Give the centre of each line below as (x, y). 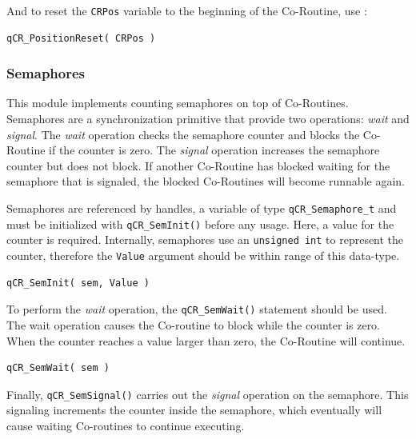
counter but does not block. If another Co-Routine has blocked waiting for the (198, 165)
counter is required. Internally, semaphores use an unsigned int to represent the (205, 239)
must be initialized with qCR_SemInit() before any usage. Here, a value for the (200, 223)
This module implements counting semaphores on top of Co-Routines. (178, 103)
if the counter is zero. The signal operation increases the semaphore (214, 150)
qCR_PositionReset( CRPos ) (81, 38)
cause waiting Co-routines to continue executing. (126, 425)
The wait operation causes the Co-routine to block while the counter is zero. (194, 324)
